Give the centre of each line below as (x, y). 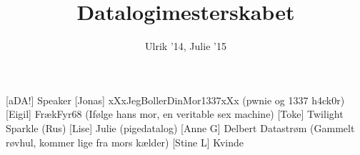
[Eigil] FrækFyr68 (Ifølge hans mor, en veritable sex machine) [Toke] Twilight (175, 114)
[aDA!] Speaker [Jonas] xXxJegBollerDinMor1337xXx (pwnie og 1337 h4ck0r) (175, 100)
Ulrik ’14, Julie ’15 (186, 46)
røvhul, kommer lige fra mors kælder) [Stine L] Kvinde (125, 142)
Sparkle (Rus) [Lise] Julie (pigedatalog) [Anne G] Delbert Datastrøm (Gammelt (180, 127)
